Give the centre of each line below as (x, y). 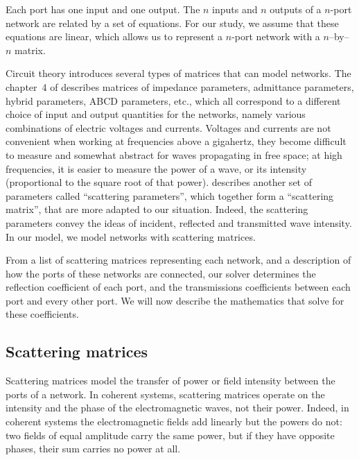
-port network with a (276, 36)
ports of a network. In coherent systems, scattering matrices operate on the (165, 394)
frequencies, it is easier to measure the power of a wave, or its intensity (156, 168)
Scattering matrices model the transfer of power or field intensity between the (170, 381)
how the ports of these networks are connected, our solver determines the (161, 273)
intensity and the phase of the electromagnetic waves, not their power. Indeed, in (177, 408)
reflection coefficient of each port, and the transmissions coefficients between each (178, 287)
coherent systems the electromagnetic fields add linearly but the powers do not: (174, 421)
